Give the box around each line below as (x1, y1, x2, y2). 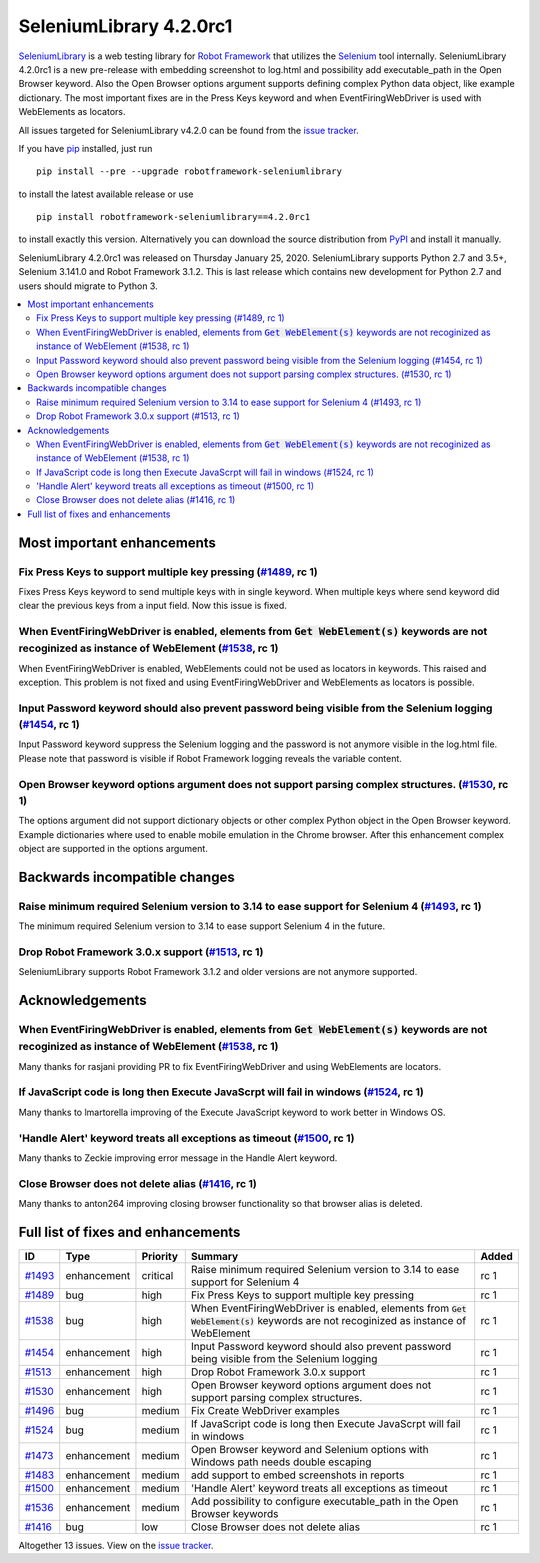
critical (141, 1268, 174, 1282)
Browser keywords (190, 1506, 279, 1520)
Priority (141, 1249, 179, 1263)
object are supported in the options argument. (18, 842, 209, 854)
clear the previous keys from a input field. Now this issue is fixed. (18, 600, 287, 612)
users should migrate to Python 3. (18, 280, 159, 292)
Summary (190, 1249, 239, 1263)
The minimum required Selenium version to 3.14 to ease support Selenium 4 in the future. (18, 920, 386, 932)
